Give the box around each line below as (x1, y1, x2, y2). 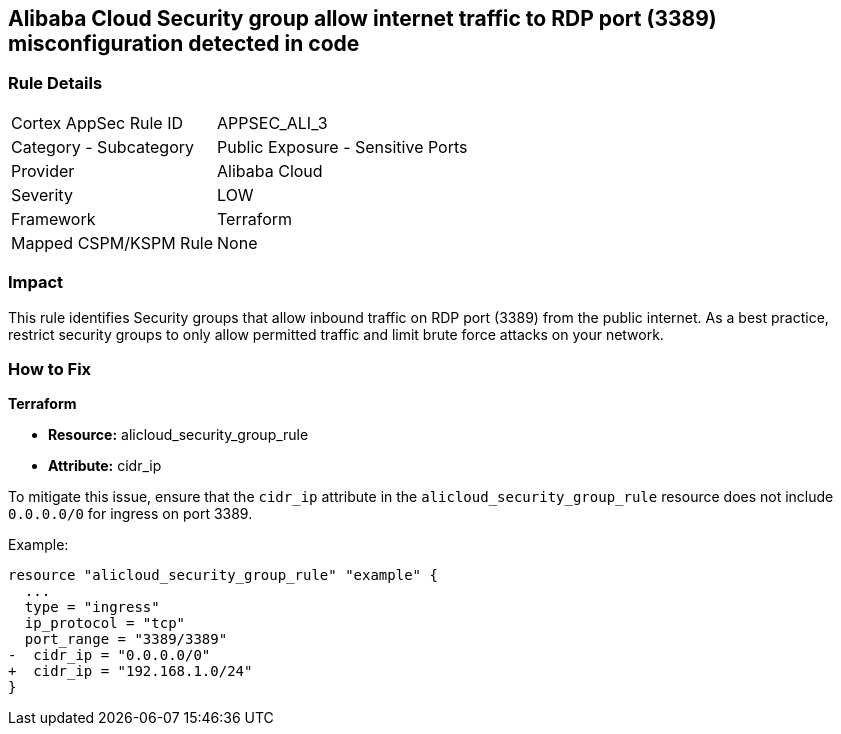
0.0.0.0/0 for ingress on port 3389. (8, 505, 253, 523)
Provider (11, 160, 75, 181)
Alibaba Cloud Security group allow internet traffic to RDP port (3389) (8, 6, 717, 31)
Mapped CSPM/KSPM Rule (11, 232, 214, 253)
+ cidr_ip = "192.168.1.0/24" (8, 663, 253, 680)
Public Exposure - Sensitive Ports (217, 136, 468, 157)
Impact (8, 272, 64, 293)
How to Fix (8, 358, 92, 379)
